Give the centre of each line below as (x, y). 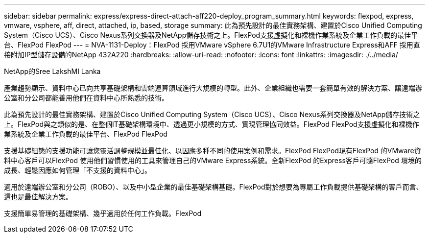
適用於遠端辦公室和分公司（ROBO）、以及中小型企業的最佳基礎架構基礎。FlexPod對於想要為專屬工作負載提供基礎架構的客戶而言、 (214, 187)
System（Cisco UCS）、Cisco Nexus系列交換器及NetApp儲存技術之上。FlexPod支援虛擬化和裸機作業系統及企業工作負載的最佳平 (211, 35)
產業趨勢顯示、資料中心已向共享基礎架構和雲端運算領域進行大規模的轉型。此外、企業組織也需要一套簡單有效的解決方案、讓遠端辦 (213, 88)
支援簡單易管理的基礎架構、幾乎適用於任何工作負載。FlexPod (103, 213)
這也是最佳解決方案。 (38, 197)
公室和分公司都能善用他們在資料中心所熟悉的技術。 (86, 98)
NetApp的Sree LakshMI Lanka (52, 71)
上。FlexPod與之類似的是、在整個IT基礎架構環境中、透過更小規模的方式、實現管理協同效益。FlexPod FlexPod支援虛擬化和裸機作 (212, 124)
